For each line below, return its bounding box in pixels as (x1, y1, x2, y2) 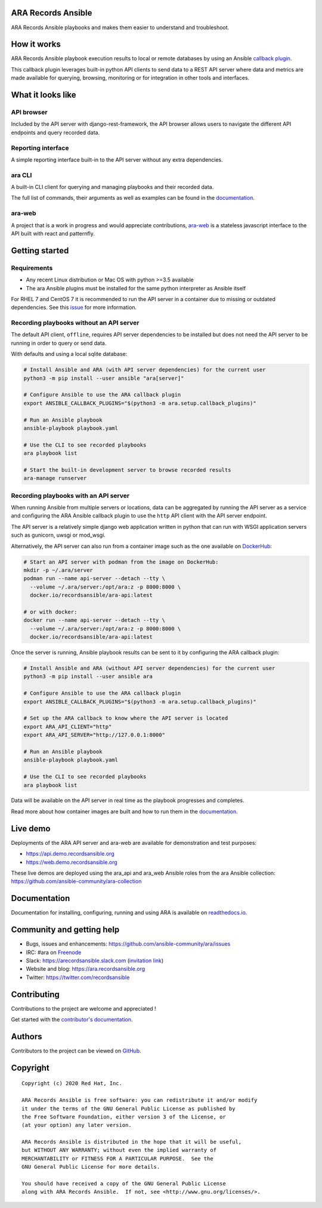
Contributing (11, 989, 60, 999)
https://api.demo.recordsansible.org (26, 850, 114, 857)
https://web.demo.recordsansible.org (26, 859, 117, 866)
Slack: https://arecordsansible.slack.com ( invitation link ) (26, 957, 164, 964)
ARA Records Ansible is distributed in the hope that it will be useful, (21, 1139, 242, 1145)
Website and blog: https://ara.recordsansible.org (26, 965, 145, 972)
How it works (11, 39, 61, 49)
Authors (11, 1032, 42, 1042)
